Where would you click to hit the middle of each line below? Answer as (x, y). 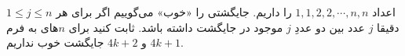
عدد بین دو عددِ (330, 27)
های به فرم (33, 27)
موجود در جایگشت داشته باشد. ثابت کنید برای (176, 27)
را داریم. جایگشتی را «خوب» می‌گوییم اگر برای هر (174, 12)
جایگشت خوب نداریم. (95, 42)
